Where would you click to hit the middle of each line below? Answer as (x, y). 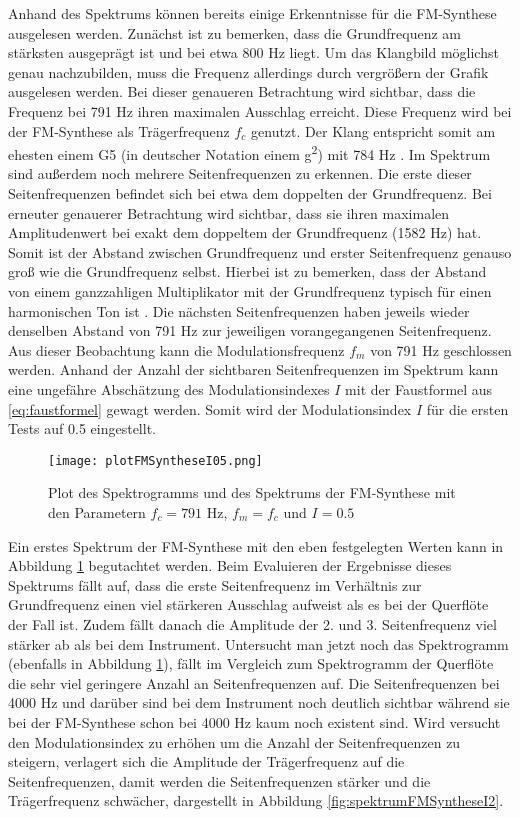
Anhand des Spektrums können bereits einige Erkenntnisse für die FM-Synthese (252, 13)
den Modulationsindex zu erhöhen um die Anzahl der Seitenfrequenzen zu (234, 741)
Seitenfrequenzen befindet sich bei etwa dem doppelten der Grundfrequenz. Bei (250, 193)
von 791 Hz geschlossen (441, 349)
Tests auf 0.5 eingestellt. (82, 428)
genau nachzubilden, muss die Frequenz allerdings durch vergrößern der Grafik (248, 71)
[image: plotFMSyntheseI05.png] (155, 460)
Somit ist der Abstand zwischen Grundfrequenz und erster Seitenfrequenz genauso (260, 251)
